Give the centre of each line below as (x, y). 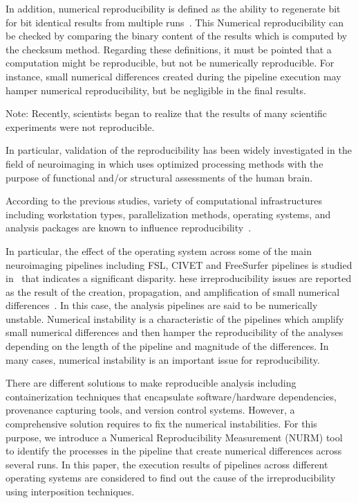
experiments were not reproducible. (80, 126)
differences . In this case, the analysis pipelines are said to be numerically (162, 305)
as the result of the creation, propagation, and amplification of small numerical (173, 291)
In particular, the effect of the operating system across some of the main (159, 250)
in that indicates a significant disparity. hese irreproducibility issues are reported (179, 278)
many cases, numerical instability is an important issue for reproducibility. (163, 359)
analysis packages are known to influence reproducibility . (129, 228)
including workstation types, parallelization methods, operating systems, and (168, 214)
